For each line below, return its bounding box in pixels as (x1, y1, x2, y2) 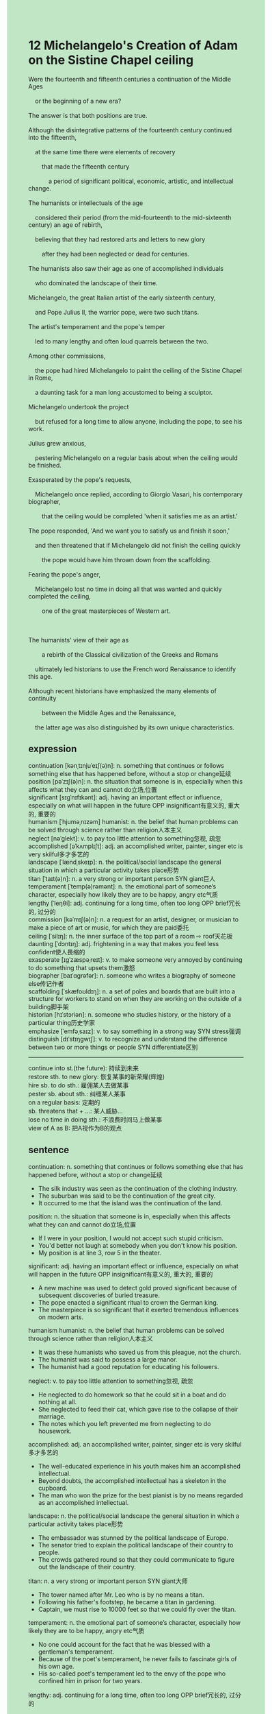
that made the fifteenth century (41, 162, 130, 171)
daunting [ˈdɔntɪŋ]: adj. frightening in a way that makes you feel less (28, 939, 219, 947)
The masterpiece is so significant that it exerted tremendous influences (38, 1305, 239, 1314)
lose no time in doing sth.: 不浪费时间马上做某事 (28, 1115, 163, 1124)
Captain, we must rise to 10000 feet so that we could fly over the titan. (38, 1605, 236, 1613)
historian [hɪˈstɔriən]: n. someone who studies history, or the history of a (28, 1010, 232, 1018)
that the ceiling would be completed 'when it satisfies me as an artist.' (41, 511, 239, 520)
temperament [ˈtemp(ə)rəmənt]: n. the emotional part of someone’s (28, 882, 217, 891)
